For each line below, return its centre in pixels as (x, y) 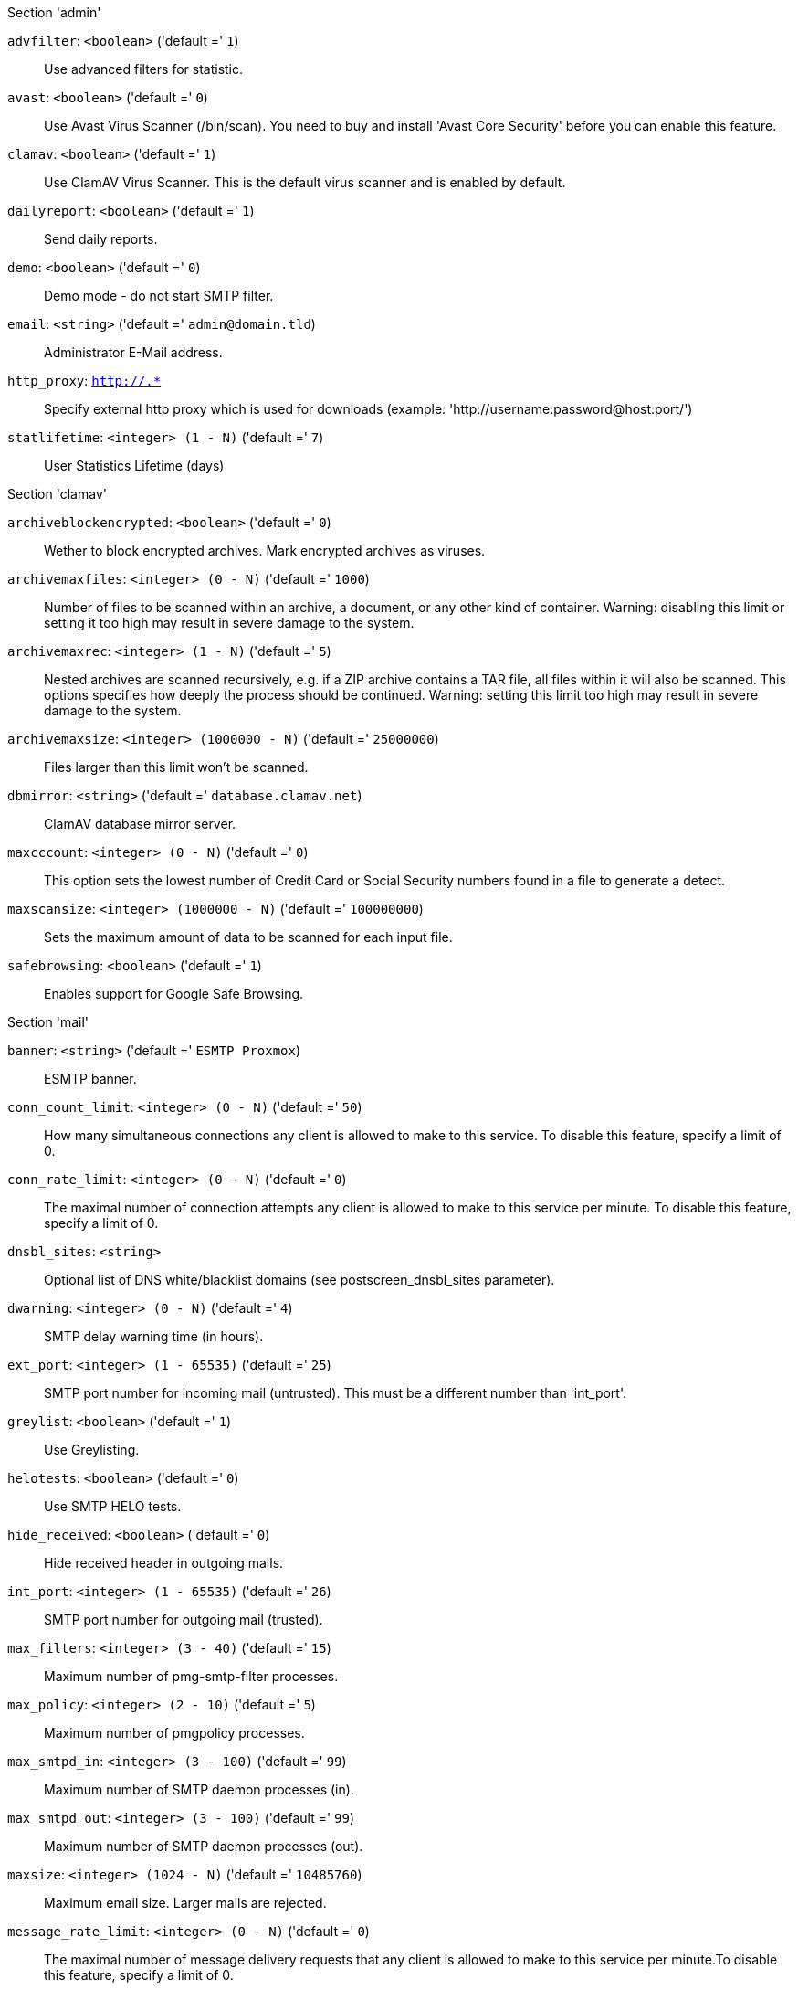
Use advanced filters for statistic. (144, 69)
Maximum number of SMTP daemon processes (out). (204, 1846)
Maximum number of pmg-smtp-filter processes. (191, 1676)
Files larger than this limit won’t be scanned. (176, 767)
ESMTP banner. (90, 1079)
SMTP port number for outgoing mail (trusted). (184, 1620)
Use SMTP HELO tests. (113, 1506)
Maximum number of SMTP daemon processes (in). (199, 1789)
